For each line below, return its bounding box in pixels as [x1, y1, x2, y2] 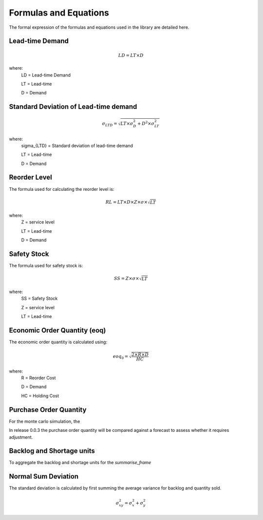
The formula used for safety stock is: [9, 262, 83, 268]
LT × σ [120, 121, 133, 127]
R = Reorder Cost [21, 375, 56, 381]
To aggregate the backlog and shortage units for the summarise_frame [9, 460, 151, 465]
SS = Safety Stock [21, 296, 58, 301]
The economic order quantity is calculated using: [9, 339, 107, 345]
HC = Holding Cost [21, 392, 59, 399]
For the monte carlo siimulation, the [9, 418, 80, 424]
